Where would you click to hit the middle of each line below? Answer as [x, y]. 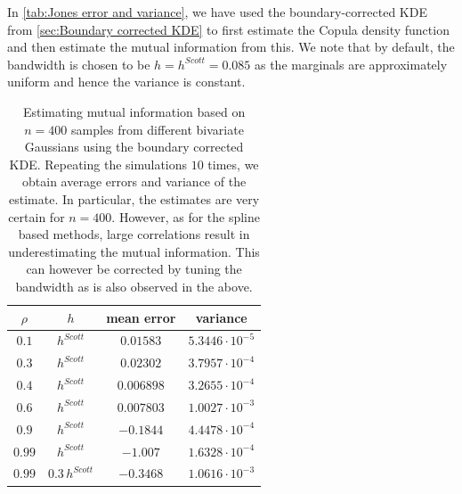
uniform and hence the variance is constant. [126, 82]
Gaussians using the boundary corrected [134, 147]
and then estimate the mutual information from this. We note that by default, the [231, 47]
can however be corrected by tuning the [134, 269]
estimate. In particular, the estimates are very [134, 198]
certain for [36, 216]
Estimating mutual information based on [134, 111]
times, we [233, 164]
